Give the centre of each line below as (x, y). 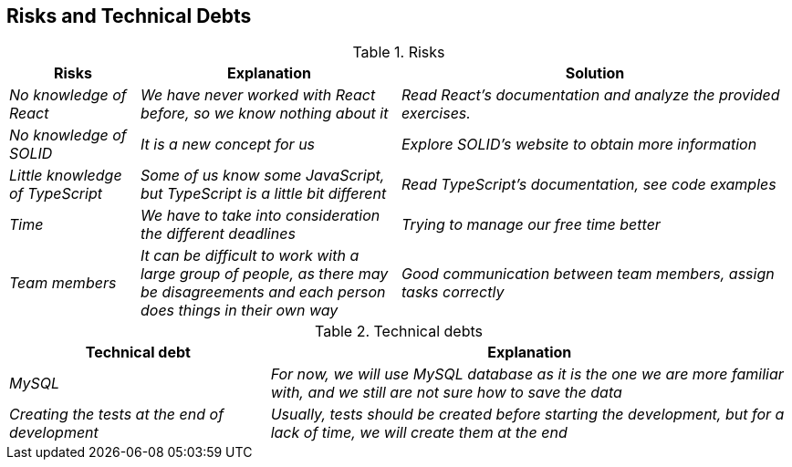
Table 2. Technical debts (399, 332)
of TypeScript (56, 194)
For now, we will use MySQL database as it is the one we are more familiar (527, 374)
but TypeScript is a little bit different (263, 194)
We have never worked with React (258, 95)
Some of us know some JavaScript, (262, 176)
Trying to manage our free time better (531, 225)
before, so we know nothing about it (264, 114)
